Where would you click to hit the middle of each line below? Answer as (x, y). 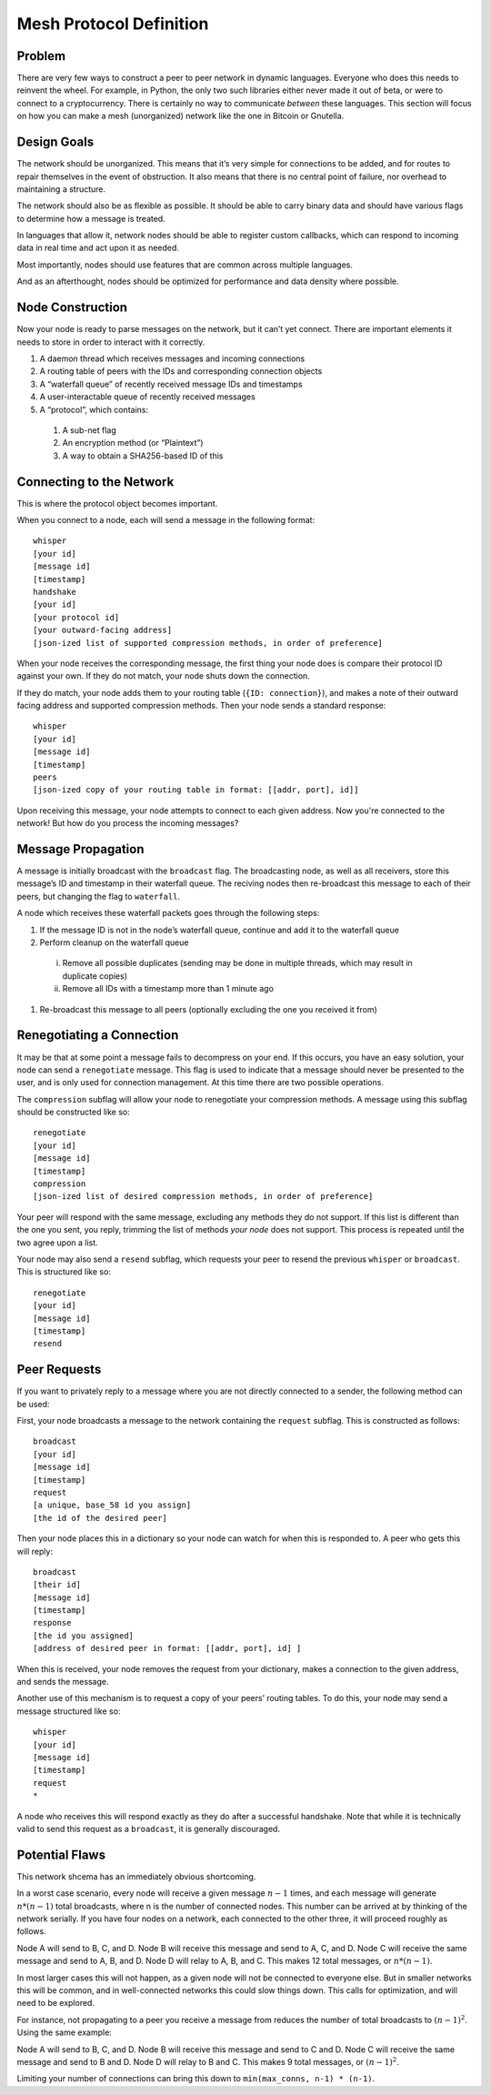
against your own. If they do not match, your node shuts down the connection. (164, 676)
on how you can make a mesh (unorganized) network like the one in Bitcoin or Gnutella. (180, 116)
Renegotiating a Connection (98, 1036)
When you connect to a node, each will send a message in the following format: (166, 519)
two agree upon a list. (58, 1243)
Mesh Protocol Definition (113, 24)
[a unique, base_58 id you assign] (112, 1505)
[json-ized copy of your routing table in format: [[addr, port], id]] (196, 790)
